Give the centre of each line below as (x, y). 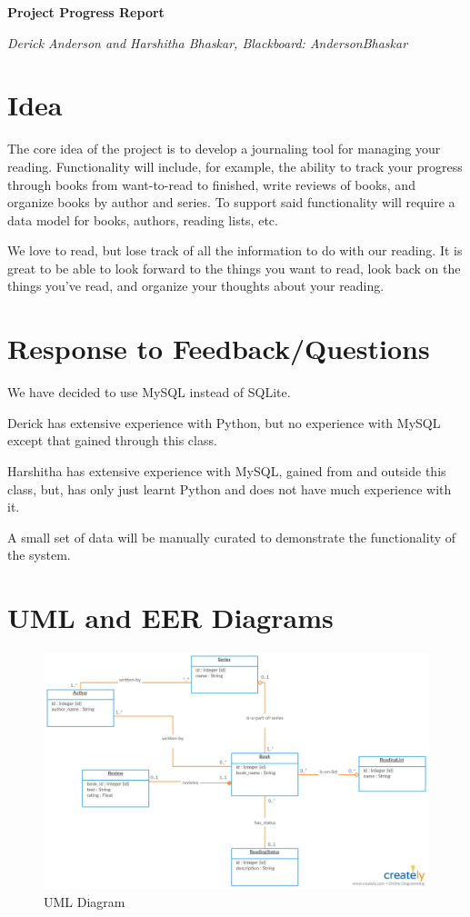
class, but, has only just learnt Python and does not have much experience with (230, 488)
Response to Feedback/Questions (219, 349)
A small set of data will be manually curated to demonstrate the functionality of (232, 537)
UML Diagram (85, 901)
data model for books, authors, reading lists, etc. (143, 219)
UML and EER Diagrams (170, 618)
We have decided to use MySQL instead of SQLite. (149, 392)
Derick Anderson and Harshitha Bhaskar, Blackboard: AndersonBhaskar (208, 42)
